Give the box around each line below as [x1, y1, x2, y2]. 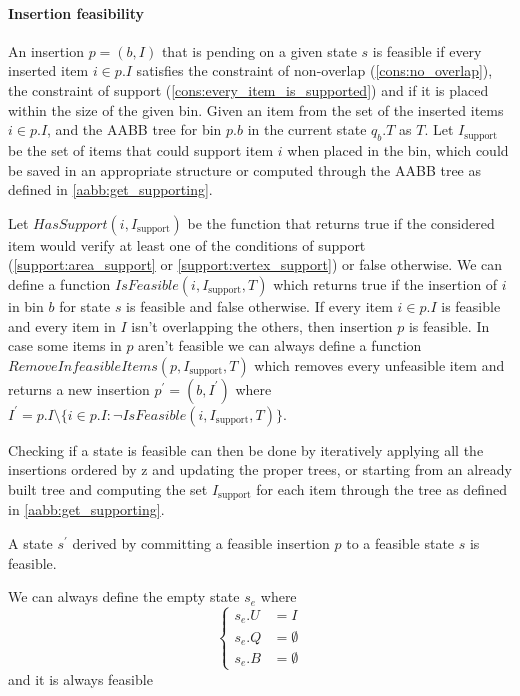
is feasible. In [408, 315, 490, 336]
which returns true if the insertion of [273, 273, 498, 294]
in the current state [247, 119, 367, 140]
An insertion [8, 40, 84, 61]
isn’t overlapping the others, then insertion [131, 315, 393, 336]
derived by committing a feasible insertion [72, 532, 330, 553]
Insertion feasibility [8, 2, 145, 23]
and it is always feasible [8, 668, 153, 689]
